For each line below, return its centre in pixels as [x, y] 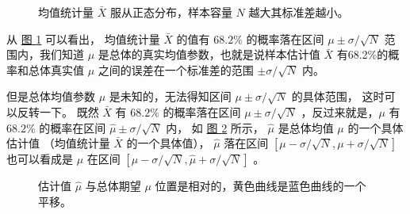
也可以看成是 [40, 159]
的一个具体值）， [168, 143]
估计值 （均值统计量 [58, 143]
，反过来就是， [340, 111]
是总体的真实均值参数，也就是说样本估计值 [209, 54]
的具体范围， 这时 [338, 96]
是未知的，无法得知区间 [170, 96]
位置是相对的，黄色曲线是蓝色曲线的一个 [261, 186]
